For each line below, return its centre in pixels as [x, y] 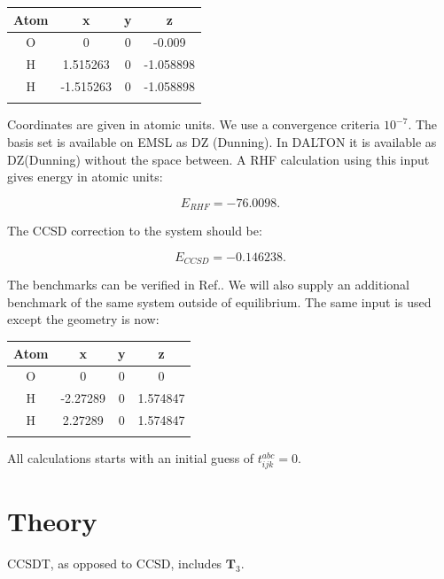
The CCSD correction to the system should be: [135, 231]
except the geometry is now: [83, 319]
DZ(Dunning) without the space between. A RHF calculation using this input [218, 159]
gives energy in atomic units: [85, 177]
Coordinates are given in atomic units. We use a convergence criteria [194, 124]
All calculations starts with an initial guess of [131, 458]
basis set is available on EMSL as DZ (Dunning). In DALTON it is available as [222, 141]
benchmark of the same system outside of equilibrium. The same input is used [219, 301]
